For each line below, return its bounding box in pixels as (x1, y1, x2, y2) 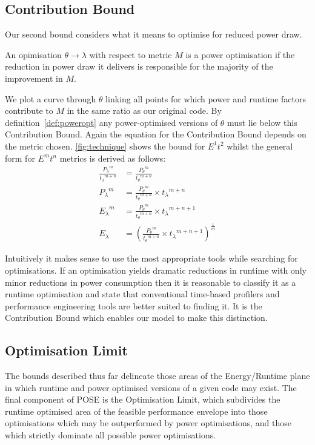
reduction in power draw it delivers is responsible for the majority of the (5, 60, 273, 73)
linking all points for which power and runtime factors (105, 92, 307, 105)
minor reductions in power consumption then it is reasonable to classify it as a (5, 275, 296, 288)
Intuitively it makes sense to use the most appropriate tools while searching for (5, 252, 298, 265)
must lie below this (227, 116, 297, 128)
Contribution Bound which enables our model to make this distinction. (5, 311, 268, 324)
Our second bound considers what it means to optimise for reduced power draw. (5, 28, 302, 41)
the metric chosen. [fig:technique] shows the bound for (5, 139, 205, 152)
